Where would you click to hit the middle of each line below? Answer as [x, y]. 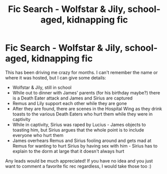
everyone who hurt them [38, 135]
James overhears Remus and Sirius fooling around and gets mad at [82, 140]
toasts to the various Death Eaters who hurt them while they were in [82, 114]
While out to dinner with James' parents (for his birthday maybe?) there [86, 92]
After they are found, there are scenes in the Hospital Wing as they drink [87, 108]
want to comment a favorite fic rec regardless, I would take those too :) [78, 166]
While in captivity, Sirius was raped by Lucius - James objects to [79, 124]
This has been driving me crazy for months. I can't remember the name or [81, 72]
